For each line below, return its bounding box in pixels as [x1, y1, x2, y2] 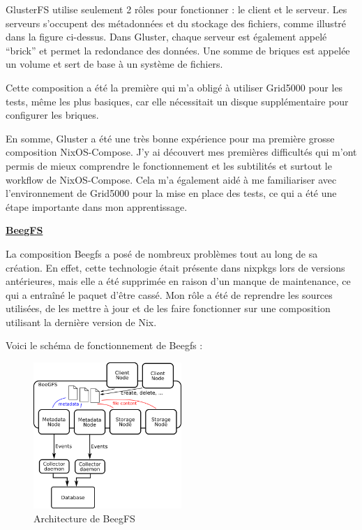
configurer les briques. [6, 108, 99, 122]
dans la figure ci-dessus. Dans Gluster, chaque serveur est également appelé [6, 29, 327, 44]
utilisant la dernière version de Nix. [6, 314, 157, 329]
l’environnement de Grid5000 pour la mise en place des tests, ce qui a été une [6, 186, 337, 200]
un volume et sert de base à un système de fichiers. [6, 57, 223, 71]
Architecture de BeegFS [33, 510, 135, 525]
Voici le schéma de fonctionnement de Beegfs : [6, 338, 203, 353]
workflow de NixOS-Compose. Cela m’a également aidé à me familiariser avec [6, 172, 337, 186]
